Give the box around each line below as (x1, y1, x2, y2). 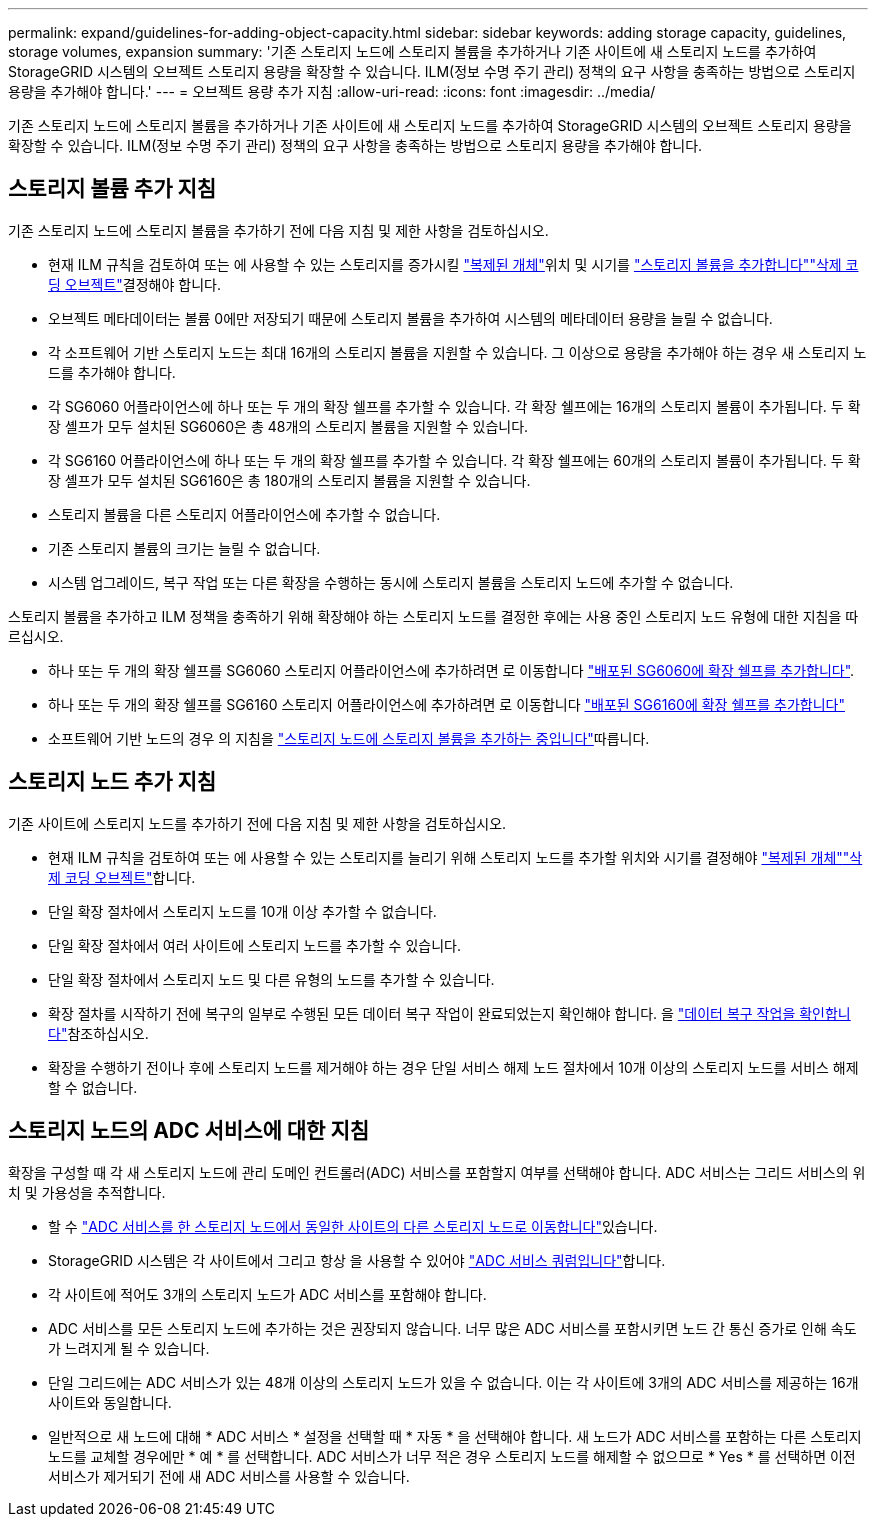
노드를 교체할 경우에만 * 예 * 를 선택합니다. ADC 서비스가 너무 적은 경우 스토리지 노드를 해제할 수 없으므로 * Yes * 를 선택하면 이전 (48, 1447, 856, 1465)
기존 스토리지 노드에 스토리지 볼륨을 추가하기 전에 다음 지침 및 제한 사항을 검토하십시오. (8, 221, 549, 239)
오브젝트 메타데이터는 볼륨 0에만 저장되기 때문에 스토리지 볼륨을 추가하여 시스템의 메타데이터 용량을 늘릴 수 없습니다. (48, 309, 773, 327)
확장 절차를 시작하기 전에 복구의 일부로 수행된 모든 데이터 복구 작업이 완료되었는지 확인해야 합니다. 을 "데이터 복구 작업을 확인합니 (48, 1004, 851, 1022)
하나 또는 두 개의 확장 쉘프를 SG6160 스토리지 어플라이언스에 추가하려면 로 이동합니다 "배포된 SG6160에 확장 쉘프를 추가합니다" (48, 695, 845, 713)
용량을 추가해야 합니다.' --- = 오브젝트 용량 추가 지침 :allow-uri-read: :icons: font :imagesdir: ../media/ (8, 83, 656, 100)
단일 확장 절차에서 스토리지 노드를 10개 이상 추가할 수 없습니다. (48, 902, 437, 920)
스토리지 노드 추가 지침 (8, 769, 217, 795)
